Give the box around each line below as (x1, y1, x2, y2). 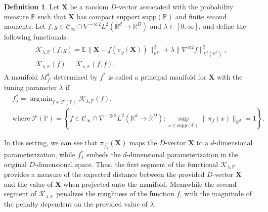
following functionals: (4, 32, 68, 42)
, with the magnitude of (179, 188, 252, 199)
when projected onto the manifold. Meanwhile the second (63, 178, 237, 189)
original (4, 159, 27, 169)
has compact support (76, 11, 140, 21)
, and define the (198, 21, 246, 31)
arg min (30, 95, 52, 103)
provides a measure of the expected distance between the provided (4, 169, 205, 179)
